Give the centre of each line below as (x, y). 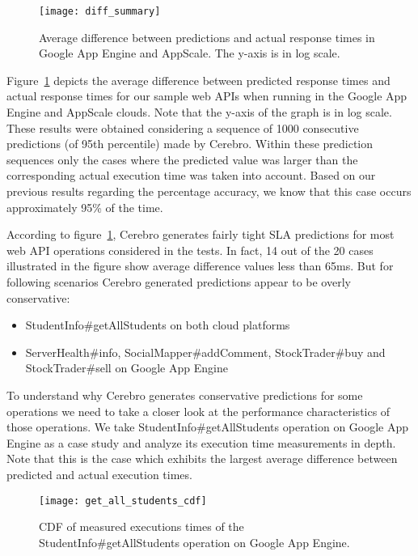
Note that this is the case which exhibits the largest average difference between (202, 458)
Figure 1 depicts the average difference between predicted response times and (198, 80)
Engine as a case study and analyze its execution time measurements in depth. (201, 442)
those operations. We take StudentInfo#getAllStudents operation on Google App (208, 427)
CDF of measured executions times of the (141, 526)
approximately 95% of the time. (85, 207)
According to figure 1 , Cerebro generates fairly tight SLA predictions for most (201, 234)
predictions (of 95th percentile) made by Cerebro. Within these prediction (190, 144)
